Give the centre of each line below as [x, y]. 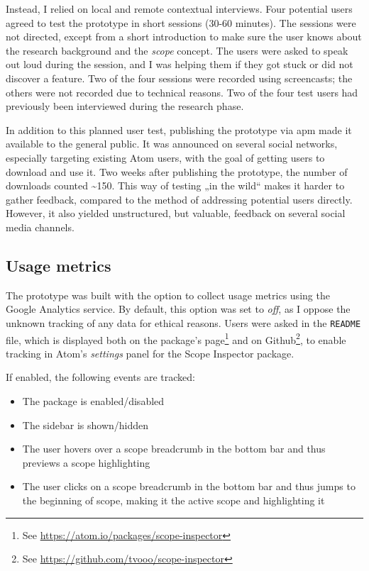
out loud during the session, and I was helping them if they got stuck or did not [180, 64]
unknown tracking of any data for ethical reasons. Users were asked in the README [183, 322]
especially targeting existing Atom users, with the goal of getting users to [165, 157]
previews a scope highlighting [86, 462]
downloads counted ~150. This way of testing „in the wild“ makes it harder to [175, 185]
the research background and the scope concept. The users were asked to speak [177, 50]
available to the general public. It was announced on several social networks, [172, 144]
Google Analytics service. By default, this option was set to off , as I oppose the [178, 309]
